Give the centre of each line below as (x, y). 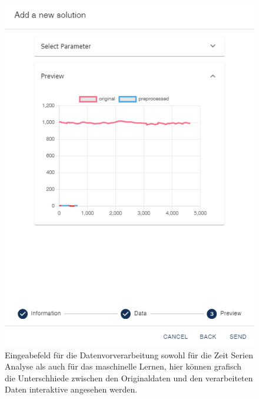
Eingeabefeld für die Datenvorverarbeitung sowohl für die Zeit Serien (129, 355)
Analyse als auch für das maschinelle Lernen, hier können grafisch (123, 366)
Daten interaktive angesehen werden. (71, 389)
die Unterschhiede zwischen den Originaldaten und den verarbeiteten (129, 377)
